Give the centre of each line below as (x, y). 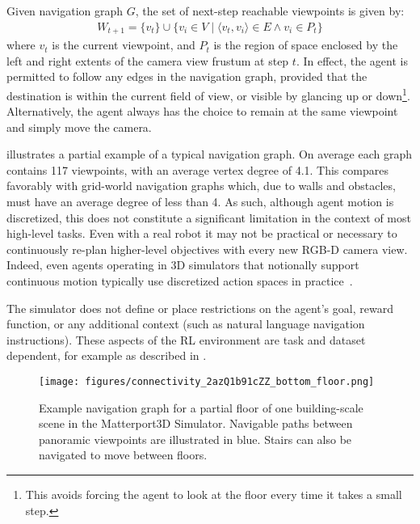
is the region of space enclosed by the (306, 45)
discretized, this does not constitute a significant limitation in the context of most (209, 217)
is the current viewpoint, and (124, 45)
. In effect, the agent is (352, 60)
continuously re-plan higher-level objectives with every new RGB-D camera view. (207, 249)
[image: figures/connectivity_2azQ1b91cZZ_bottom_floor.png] (207, 382)
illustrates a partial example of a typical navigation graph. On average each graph (210, 154)
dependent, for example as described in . (107, 355)
